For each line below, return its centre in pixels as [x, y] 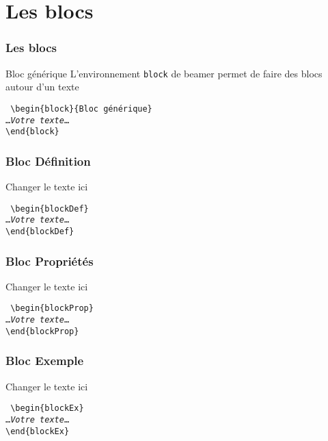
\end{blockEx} [38, 431]
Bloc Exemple [45, 361]
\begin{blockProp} [52, 308]
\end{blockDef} [40, 231]
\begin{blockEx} [47, 408]
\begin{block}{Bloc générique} [81, 109]
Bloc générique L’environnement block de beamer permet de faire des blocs [164, 73]
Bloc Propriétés [50, 261]
